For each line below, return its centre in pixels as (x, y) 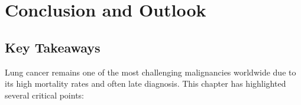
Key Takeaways (53, 47)
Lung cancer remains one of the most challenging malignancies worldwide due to (150, 72)
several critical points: (45, 95)
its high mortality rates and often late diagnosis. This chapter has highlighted (145, 83)
